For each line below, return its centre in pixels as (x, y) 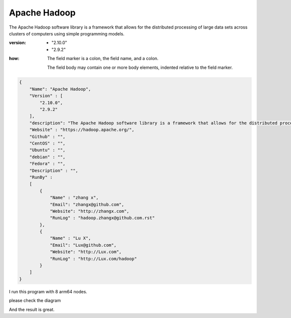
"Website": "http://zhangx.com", (89, 211)
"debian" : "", (47, 157)
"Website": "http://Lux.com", (86, 252)
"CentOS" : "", (47, 143)
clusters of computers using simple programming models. (67, 33)
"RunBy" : (41, 177)
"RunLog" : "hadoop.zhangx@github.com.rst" (102, 218)
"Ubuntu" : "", (47, 150)
